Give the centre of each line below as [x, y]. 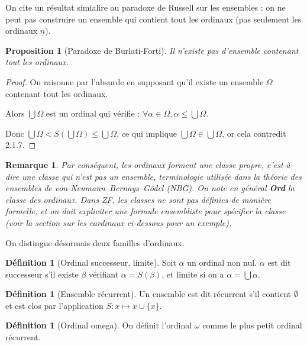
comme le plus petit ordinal [252, 325]
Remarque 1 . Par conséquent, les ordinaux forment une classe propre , [135, 164]
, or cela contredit [254, 133]
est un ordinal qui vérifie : [93, 113]
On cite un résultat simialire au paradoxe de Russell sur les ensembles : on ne [146, 7]
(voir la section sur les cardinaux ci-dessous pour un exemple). [119, 222]
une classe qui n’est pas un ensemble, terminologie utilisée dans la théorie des [162, 176]
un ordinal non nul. [222, 262]
